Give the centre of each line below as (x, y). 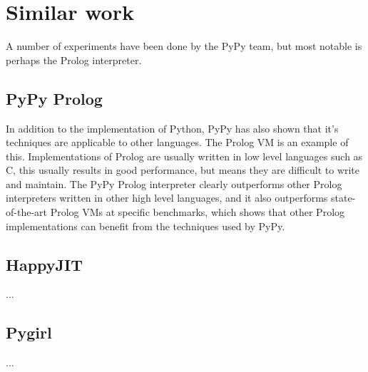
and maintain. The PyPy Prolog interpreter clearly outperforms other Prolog (174, 184)
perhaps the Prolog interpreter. (74, 60)
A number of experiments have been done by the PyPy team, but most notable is (184, 46)
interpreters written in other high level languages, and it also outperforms (167, 198)
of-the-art (26, 212)
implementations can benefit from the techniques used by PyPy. (145, 226)
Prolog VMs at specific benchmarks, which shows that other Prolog (198, 212)
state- (343, 198)
